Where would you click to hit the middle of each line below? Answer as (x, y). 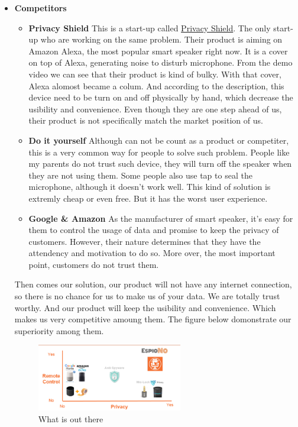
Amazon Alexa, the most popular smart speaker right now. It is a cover (158, 51)
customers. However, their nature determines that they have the (145, 241)
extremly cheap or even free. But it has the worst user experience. (148, 198)
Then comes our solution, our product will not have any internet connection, (153, 284)
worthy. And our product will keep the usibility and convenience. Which (145, 307)
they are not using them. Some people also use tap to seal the (140, 175)
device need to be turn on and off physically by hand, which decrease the (161, 97)
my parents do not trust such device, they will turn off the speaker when (160, 164)
